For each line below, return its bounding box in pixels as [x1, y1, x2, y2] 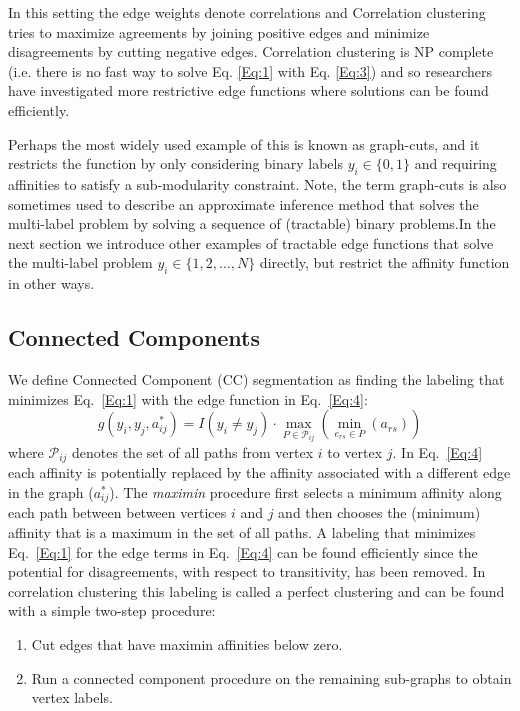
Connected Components [8, 322, 261, 353]
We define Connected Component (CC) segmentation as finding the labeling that [8, 368, 505, 389]
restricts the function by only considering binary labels [8, 153, 343, 174]
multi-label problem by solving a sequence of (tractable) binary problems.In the [8, 213, 496, 234]
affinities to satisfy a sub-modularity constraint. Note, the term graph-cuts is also [8, 173, 507, 194]
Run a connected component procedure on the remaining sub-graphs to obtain [31, 667, 512, 688]
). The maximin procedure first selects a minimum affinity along [109, 482, 502, 503]
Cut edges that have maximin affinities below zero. [31, 634, 343, 655]
